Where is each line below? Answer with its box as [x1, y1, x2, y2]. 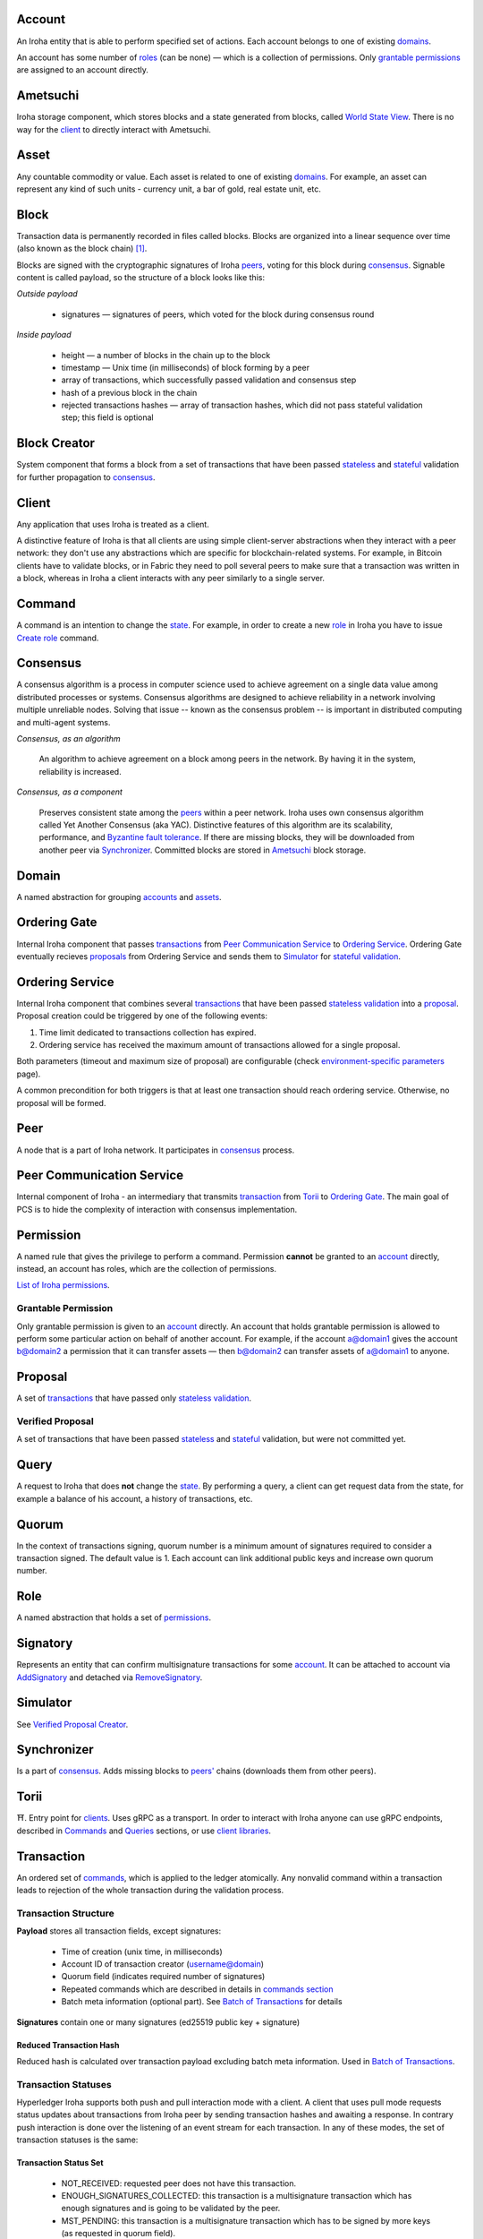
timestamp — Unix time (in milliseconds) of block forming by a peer [61, 362, 310, 373]
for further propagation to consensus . [16, 471, 156, 483]
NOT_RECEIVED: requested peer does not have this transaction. [61, 2177, 297, 2189]
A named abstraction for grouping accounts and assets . [16, 891, 223, 902]
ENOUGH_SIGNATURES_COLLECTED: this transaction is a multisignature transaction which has [61, 2191, 412, 2201]
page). [16, 1068, 41, 1079]
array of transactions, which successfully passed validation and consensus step [61, 374, 357, 385]
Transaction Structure [16, 1907, 115, 1919]
